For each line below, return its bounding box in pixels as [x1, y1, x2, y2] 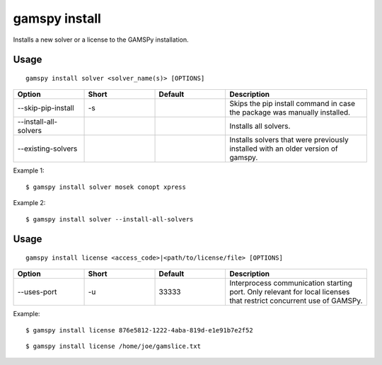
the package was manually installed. [229, 108, 350, 117]
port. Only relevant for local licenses [229, 287, 350, 297]
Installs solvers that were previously [229, 135, 349, 145]
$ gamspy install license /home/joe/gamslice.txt [25, 342, 202, 350]
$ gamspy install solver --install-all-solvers [25, 215, 194, 223]
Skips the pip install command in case [229, 99, 355, 109]
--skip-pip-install [17, 103, 74, 113]
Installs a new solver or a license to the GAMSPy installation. [13, 35, 189, 44]
